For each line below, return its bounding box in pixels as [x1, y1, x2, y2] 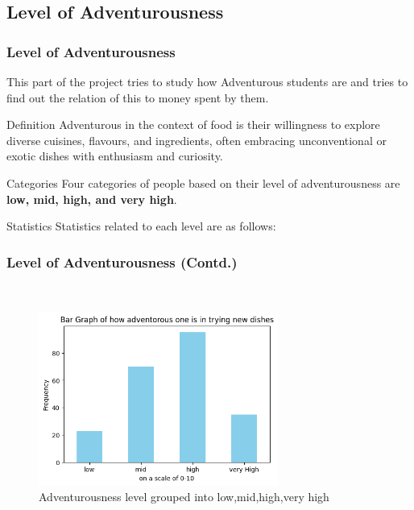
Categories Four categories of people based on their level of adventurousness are [6, 174, 400, 191]
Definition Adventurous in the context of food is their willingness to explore [6, 116, 380, 133]
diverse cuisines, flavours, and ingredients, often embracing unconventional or [6, 131, 387, 148]
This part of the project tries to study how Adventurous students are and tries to [6, 73, 408, 89]
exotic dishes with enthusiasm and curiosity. [6, 147, 223, 164]
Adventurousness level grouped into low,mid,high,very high [39, 488, 329, 505]
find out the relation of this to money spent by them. [6, 89, 269, 106]
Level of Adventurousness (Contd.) [6, 251, 238, 272]
